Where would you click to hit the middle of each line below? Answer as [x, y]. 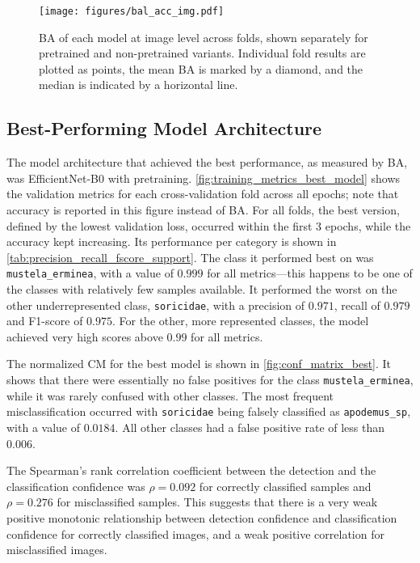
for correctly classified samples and [285, 486]
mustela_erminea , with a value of [90, 273]
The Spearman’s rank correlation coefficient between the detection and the [191, 470]
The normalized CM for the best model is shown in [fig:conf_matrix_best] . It [199, 364]
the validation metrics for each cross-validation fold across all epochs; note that [203, 194]
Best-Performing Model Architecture [164, 128]
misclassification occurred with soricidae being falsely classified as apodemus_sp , [209, 411]
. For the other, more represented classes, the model [240, 321]
